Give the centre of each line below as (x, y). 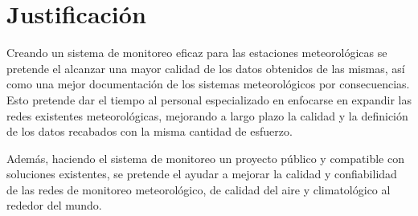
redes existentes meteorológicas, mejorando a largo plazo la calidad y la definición (207, 115)
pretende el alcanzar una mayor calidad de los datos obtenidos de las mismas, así (206, 68)
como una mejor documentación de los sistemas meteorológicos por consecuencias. (208, 84)
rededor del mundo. (54, 205)
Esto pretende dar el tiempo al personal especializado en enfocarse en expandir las (209, 99)
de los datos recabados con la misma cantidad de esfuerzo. (150, 131)
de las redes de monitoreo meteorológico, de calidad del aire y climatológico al (199, 189)
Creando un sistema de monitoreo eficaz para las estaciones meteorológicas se (197, 53)
